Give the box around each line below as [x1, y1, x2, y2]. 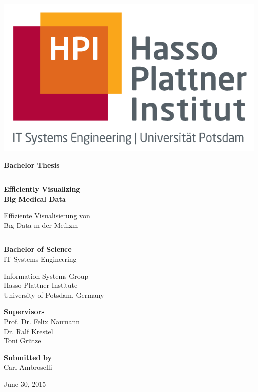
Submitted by [4, 352, 52, 362]
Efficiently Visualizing [4, 183, 80, 194]
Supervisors [4, 306, 45, 317]
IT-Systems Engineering [4, 253, 77, 264]
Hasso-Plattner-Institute [4, 280, 78, 290]
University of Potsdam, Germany [4, 289, 104, 300]
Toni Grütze [4, 336, 41, 346]
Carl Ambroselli [4, 362, 52, 372]
